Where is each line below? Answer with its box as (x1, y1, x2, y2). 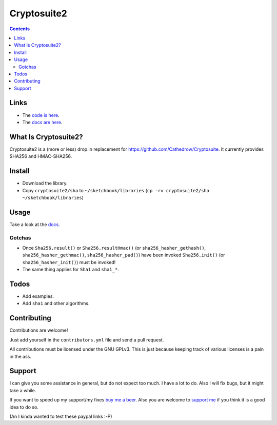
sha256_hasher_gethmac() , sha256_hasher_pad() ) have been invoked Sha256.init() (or (22, 252, 225, 258)
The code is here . (22, 112, 60, 118)
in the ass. (9, 353, 32, 359)
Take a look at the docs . (9, 221, 60, 228)
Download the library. (22, 180, 68, 187)
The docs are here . (22, 119, 63, 125)
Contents (9, 26, 30, 32)
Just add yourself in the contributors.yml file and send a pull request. (9, 336, 164, 343)
